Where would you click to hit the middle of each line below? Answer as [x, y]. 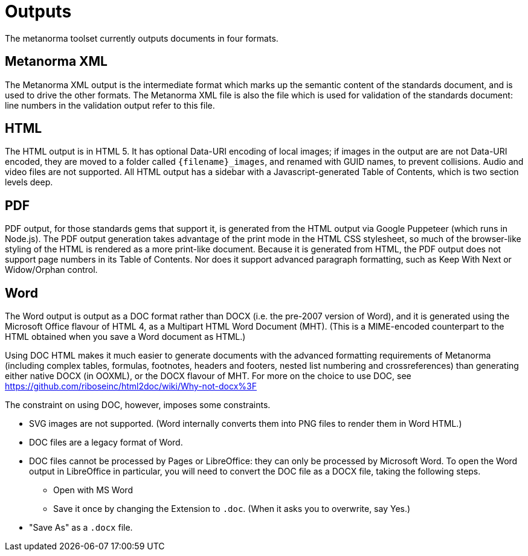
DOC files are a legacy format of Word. [106, 443]
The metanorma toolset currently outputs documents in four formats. [142, 38]
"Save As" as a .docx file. [81, 528]
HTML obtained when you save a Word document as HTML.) [125, 337]
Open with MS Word [93, 490]
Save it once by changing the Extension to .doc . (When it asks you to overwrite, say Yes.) [232, 509]
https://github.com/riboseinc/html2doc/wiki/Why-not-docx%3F [131, 386]
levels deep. [29, 182]
